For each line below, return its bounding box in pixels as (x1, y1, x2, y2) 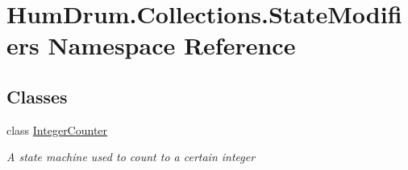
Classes (6, 83, 68, 108)
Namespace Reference (48, 29, 296, 62)
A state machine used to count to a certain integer (6, 148, 256, 165)
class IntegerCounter (6, 121, 108, 138)
